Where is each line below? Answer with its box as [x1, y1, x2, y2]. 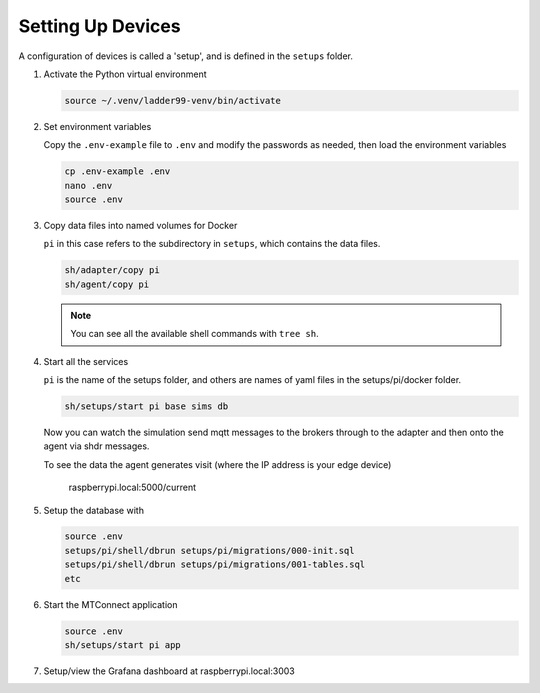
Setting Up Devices [18, 15, 181, 37]
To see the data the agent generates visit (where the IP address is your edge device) [43, 458, 392, 470]
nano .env [64, 180, 113, 191]
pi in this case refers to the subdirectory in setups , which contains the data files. [43, 238, 381, 250]
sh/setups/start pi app [64, 640, 182, 651]
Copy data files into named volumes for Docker [43, 220, 238, 232]
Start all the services [43, 355, 129, 367]
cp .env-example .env [64, 166, 171, 177]
